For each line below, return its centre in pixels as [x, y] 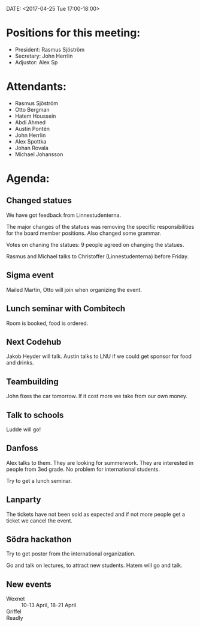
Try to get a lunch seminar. [39, 480]
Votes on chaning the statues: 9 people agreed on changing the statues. [95, 244]
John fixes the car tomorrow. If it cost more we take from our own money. [97, 396]
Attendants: [37, 87]
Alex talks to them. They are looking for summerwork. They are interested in [100, 462]
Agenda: [28, 179]
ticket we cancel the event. [40, 520]
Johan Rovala [32, 148]
